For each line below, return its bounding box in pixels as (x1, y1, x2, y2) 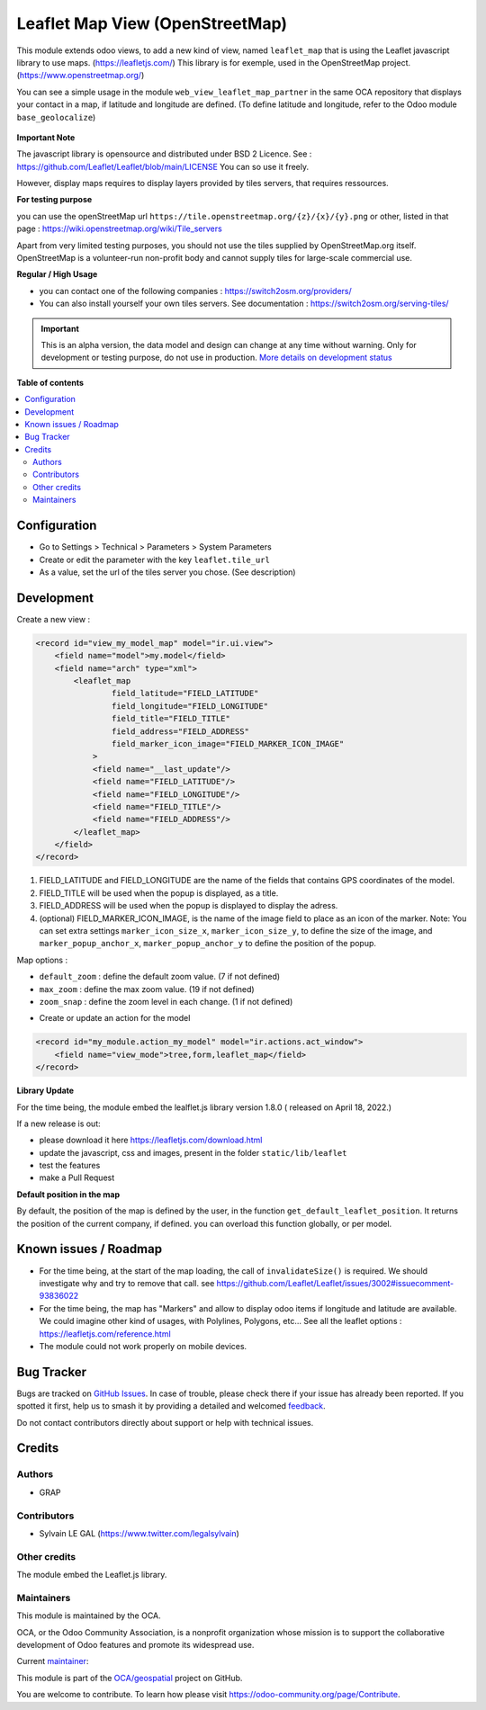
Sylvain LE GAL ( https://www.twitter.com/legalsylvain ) (39, 1527, 240, 1538)
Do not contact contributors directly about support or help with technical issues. (16, 1417, 314, 1428)
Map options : (16, 954, 67, 965)
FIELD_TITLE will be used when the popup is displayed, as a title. (39, 887, 279, 899)
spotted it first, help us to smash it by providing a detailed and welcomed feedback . (16, 1401, 326, 1411)
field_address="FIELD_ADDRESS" (111, 726, 249, 737)
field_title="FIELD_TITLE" (111, 713, 231, 724)
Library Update (16, 1085, 75, 1097)
